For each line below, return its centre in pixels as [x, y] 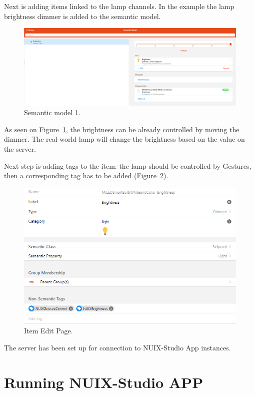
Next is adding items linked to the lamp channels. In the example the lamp [119, 6]
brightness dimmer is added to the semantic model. [82, 16]
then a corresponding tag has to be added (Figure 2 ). [86, 175]
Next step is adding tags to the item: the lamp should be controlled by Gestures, [128, 165]
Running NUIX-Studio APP [104, 382]
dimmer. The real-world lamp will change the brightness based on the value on [124, 139]
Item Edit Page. [48, 331]
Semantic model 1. [52, 112]
